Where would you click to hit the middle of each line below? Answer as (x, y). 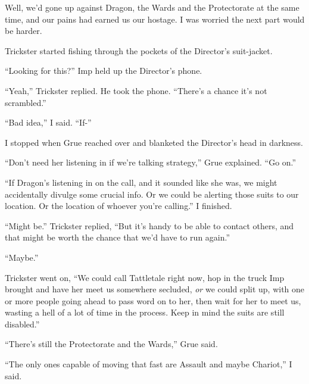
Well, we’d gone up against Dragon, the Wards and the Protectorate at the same (152, 7)
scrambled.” (26, 102)
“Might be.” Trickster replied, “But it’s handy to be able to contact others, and (149, 225)
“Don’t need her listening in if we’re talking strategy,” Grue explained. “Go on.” (151, 162)
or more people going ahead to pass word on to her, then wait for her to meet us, (153, 300)
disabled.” (22, 324)
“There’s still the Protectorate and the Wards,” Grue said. (111, 344)
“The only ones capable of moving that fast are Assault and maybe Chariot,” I (149, 364)
